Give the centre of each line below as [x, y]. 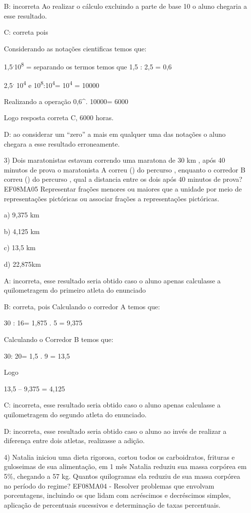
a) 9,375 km [22, 215]
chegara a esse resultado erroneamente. [62, 143]
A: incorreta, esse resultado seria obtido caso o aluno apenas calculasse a [112, 280]
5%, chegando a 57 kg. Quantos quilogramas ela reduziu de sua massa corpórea [122, 476]
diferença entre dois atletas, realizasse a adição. [74, 440]
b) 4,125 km [22, 231]
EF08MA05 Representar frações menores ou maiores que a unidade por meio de [123, 189]
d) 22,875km [22, 264]
